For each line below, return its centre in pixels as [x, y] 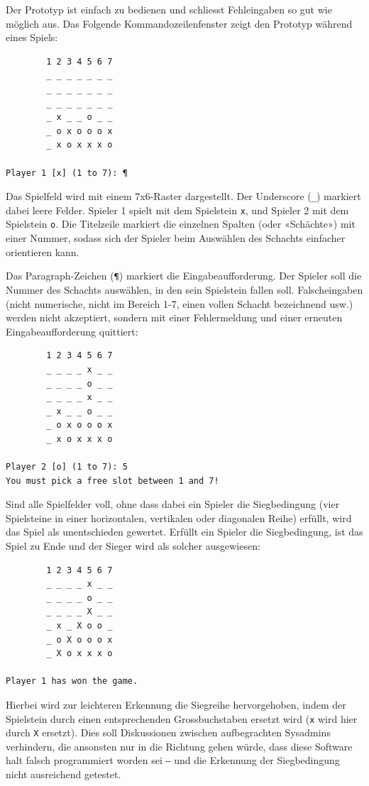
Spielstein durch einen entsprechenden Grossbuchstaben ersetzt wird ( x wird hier [182, 718]
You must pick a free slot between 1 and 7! [112, 481]
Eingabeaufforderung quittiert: [72, 331]
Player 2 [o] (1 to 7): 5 [67, 467]
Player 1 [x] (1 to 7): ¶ [67, 173]
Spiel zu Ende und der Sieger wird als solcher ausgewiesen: [133, 546]
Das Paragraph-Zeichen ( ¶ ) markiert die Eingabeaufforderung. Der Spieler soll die [184, 276]
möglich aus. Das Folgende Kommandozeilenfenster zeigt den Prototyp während [179, 23]
